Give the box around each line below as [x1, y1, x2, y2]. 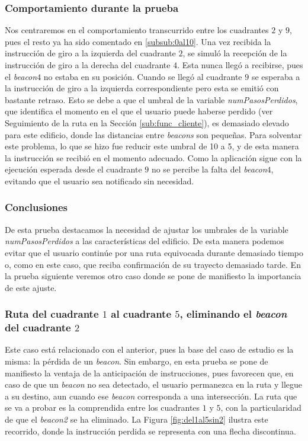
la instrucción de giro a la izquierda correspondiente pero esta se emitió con [5, 82, 279, 94]
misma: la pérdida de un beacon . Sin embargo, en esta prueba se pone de [5, 355, 268, 367]
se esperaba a [251, 70, 300, 82]
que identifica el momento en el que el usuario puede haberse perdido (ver [5, 105, 273, 117]
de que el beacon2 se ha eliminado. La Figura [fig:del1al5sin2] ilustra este [5, 413, 268, 426]
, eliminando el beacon [179, 306, 287, 321]
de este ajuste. [5, 281, 57, 293]
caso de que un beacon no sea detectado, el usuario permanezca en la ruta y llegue [5, 378, 303, 391]
